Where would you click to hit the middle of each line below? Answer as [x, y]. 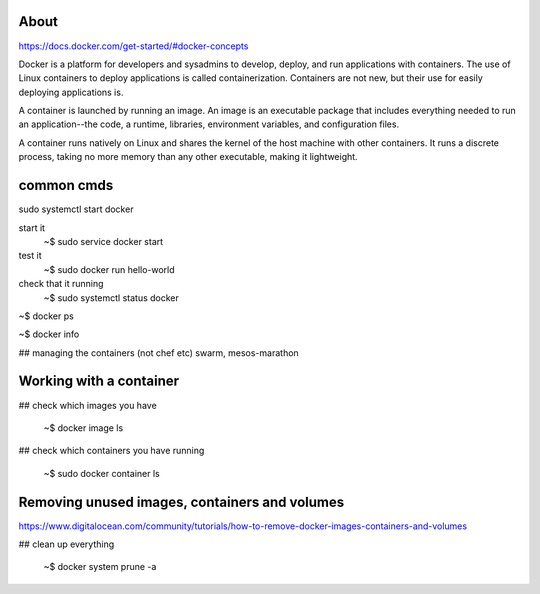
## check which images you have [87, 405]
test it [30, 256]
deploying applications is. [71, 92]
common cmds [66, 185]
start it [31, 227]
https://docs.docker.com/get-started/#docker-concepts [133, 46]
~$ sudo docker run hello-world [109, 269]
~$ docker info [49, 334]
